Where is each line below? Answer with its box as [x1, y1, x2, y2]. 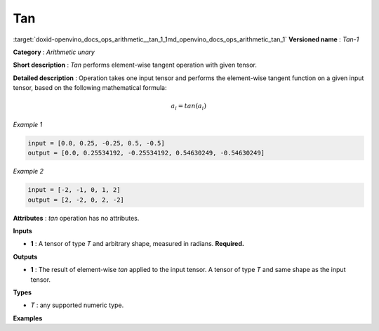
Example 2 [13, 167, 44, 176]
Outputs [13, 252, 38, 261]
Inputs [13, 226, 33, 235]
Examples [13, 313, 43, 323]
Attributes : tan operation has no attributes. [13, 214, 140, 222]
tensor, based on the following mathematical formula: [13, 84, 167, 92]
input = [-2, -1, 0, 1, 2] [27, 186, 121, 194]
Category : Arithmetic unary [13, 48, 95, 56]
